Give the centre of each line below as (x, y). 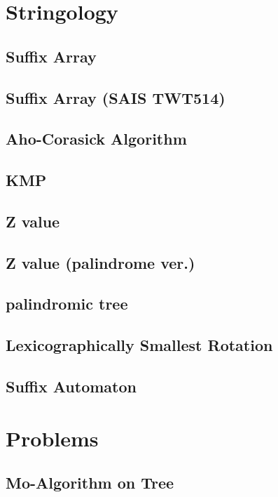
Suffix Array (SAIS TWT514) (116, 97)
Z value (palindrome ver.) (100, 262)
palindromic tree (67, 304)
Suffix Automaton (71, 386)
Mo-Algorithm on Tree (90, 483)
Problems (52, 438)
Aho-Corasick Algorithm (96, 139)
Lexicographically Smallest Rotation (139, 345)
